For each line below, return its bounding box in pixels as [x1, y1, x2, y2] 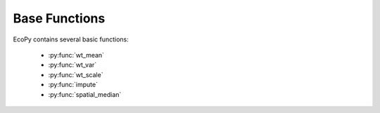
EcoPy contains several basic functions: [13, 35, 129, 44]
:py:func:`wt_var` [48, 60, 97, 69]
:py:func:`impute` [48, 81, 99, 89]
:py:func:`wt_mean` [48, 51, 105, 59]
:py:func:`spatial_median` [48, 90, 122, 98]
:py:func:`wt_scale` [48, 70, 103, 79]
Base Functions [13, 11, 106, 26]
